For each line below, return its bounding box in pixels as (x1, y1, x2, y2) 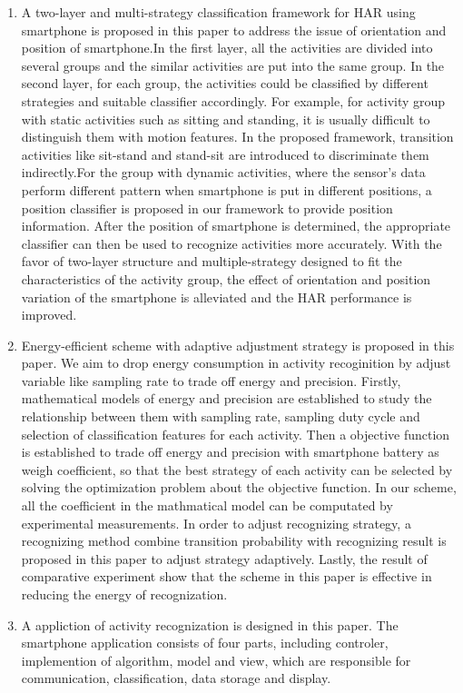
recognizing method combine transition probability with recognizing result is (21, 531, 447, 550)
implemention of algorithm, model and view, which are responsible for (21, 650, 411, 669)
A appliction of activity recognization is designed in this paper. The (21, 615, 399, 634)
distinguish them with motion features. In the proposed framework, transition (21, 127, 454, 146)
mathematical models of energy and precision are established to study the (21, 389, 432, 408)
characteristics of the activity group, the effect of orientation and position (21, 269, 431, 288)
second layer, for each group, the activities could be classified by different (21, 74, 429, 93)
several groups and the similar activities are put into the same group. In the (21, 55, 445, 74)
